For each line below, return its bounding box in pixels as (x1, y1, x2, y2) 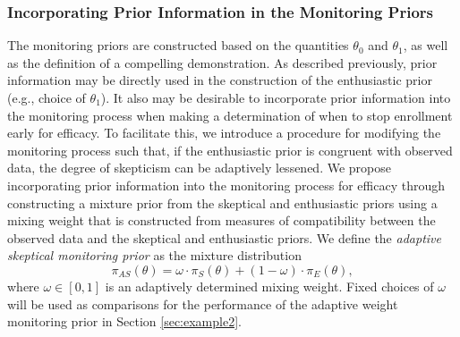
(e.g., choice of (7, 88, 86, 106)
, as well (403, 36, 448, 55)
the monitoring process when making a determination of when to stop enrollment (7, 105, 453, 124)
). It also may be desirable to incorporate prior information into (100, 88, 451, 106)
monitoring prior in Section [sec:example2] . (7, 312, 242, 331)
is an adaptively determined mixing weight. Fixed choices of (105, 276, 434, 295)
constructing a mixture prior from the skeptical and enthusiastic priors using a (7, 193, 438, 212)
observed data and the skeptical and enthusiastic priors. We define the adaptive (7, 228, 441, 247)
